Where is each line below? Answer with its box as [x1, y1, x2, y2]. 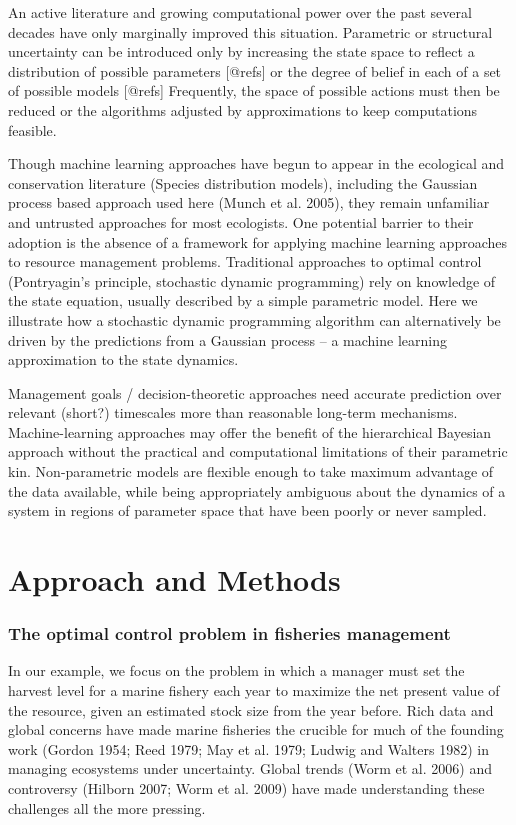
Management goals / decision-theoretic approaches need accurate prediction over [8, 382, 502, 403]
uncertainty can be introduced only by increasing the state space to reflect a [8, 41, 475, 62]
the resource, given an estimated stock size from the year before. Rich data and [8, 699, 494, 720]
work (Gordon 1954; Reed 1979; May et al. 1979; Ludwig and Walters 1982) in [8, 738, 489, 759]
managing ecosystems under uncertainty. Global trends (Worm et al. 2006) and [8, 758, 492, 779]
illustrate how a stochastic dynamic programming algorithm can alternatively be [8, 309, 501, 330]
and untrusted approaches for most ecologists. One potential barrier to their [8, 211, 474, 232]
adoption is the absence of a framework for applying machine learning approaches [8, 231, 507, 252]
